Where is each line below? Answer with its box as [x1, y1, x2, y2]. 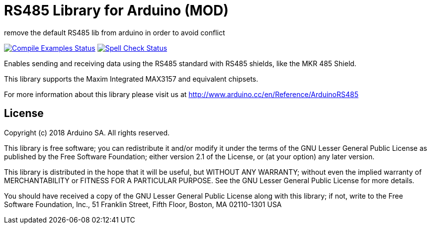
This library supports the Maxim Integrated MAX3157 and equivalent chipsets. [4, 74, 259, 83]
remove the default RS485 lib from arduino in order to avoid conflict [4, 28, 225, 37]
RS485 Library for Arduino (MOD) [4, 2, 229, 19]
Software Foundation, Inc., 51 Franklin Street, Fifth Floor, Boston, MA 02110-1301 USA [4, 200, 282, 209]
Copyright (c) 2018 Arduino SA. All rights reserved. [4, 128, 170, 137]
